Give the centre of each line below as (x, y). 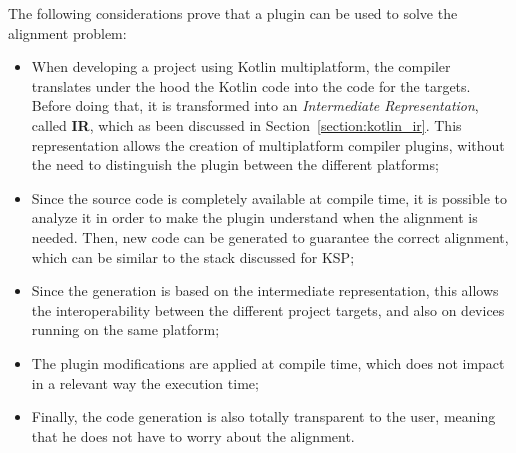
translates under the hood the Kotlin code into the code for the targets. (251, 85)
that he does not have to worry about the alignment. (193, 435)
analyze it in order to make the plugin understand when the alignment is (254, 217)
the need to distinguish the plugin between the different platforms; (235, 164)
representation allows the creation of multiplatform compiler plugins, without (268, 144)
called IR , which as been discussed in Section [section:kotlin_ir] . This (246, 124)
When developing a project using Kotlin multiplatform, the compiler (241, 66)
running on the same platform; (125, 329)
